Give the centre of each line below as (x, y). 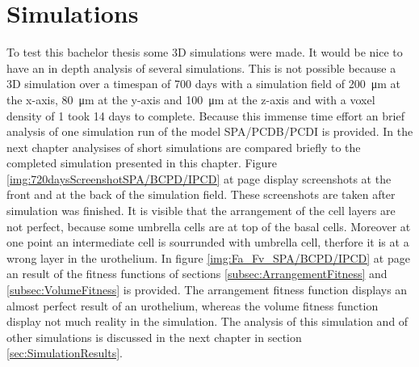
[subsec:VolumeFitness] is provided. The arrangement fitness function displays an (207, 290)
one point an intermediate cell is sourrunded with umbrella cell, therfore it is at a (208, 242)
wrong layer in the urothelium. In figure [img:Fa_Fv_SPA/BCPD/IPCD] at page (208, 257)
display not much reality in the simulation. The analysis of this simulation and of (207, 321)
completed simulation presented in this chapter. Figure (142, 163)
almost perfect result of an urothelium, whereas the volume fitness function (193, 305)
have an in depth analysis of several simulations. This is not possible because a (201, 67)
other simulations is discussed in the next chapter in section (154, 337)
